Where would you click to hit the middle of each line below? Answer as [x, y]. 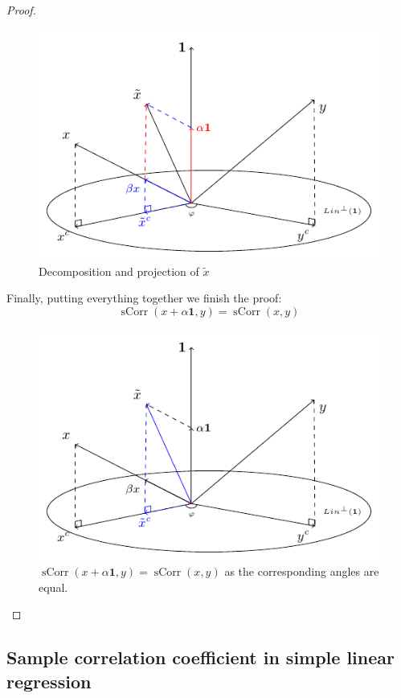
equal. [53, 587]
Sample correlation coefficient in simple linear [200, 657]
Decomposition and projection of [119, 271]
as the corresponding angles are [302, 571]
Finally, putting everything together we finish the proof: [144, 298]
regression [49, 681]
